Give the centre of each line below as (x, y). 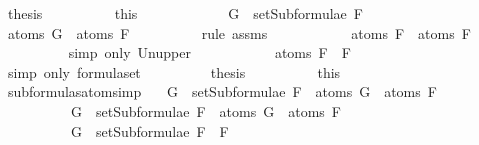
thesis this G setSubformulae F (185, 13)
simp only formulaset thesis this (174, 71)
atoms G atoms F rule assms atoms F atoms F (239, 32)
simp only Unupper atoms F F (209, 52)
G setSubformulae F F (149, 130)
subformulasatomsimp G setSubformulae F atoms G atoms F (222, 91)
